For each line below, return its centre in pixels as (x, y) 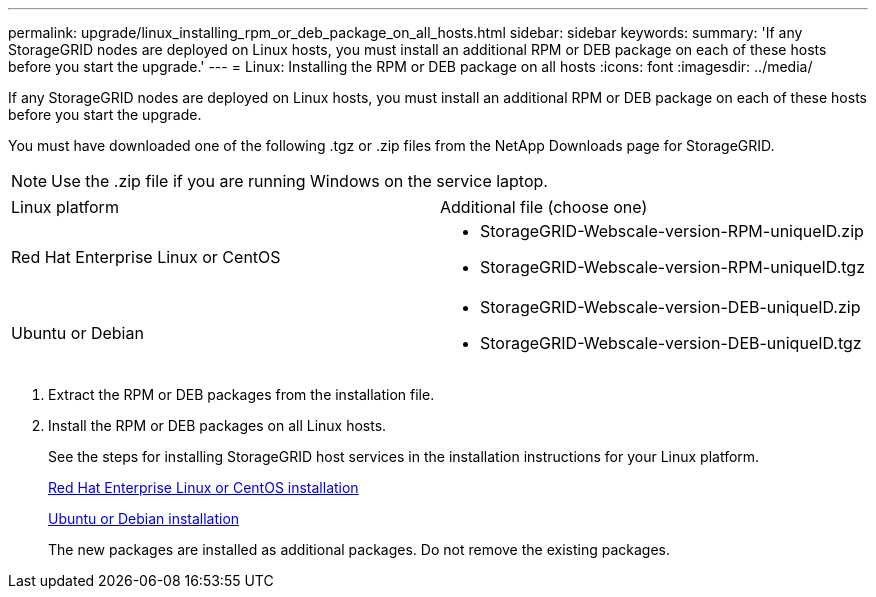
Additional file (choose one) (544, 207)
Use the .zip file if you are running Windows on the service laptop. (299, 181)
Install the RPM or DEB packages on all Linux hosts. (217, 425)
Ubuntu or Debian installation (144, 518)
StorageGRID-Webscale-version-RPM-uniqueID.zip (672, 231)
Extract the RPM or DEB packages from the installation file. (241, 394)
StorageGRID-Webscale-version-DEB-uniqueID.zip (670, 307)
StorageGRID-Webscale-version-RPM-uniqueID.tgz (673, 267)
